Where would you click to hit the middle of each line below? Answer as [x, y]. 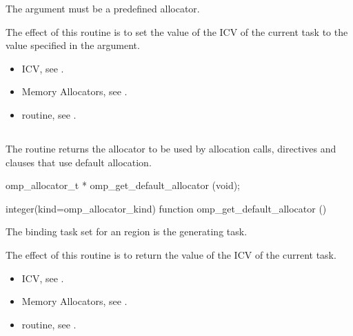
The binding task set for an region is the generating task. [127, 231]
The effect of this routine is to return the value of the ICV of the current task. [171, 254]
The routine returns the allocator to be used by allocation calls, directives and [171, 148]
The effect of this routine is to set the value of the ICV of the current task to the [177, 31]
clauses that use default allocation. [79, 162]
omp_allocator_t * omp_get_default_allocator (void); [123, 185]
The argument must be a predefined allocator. [103, 8]
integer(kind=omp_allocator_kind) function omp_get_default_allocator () [166, 208]
